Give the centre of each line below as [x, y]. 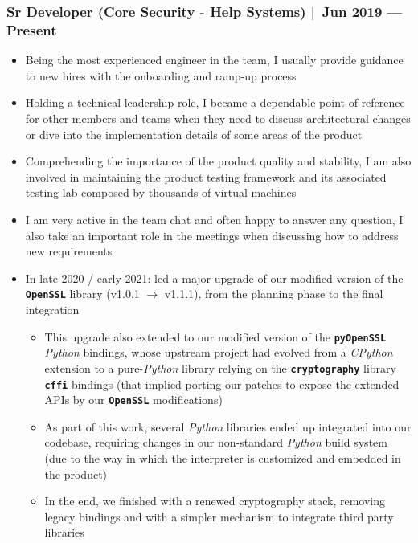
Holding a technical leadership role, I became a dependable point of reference [215, 102]
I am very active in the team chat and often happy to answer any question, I [214, 219]
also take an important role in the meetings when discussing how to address [212, 235]
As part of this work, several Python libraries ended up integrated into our [228, 426]
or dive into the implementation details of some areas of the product [194, 134]
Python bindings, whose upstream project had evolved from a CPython [219, 352]
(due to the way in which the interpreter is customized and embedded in [223, 458]
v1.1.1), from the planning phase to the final [274, 294]
